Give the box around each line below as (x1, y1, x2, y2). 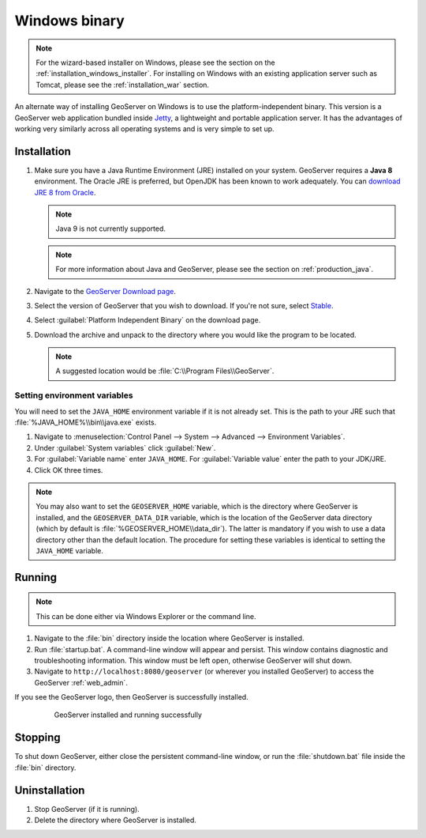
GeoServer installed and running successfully (54, 710, 203, 719)
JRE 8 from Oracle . (34, 187, 96, 197)
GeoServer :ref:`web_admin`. (34, 678, 128, 687)
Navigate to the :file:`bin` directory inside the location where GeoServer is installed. (34, 633, 305, 644)
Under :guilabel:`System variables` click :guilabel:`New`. (34, 443, 216, 452)
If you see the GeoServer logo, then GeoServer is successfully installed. (14, 693, 248, 702)
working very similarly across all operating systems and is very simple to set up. (14, 123, 275, 134)
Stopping (14, 731, 61, 745)
